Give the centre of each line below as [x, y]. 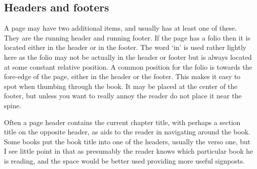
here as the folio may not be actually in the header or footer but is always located [128, 57]
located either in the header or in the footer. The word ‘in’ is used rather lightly [125, 47]
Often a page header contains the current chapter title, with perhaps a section [122, 122]
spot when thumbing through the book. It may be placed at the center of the [121, 86]
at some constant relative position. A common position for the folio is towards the [128, 66]
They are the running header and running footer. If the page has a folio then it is [127, 37]
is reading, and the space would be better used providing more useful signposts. [125, 160]
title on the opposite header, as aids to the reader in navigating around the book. [127, 132]
